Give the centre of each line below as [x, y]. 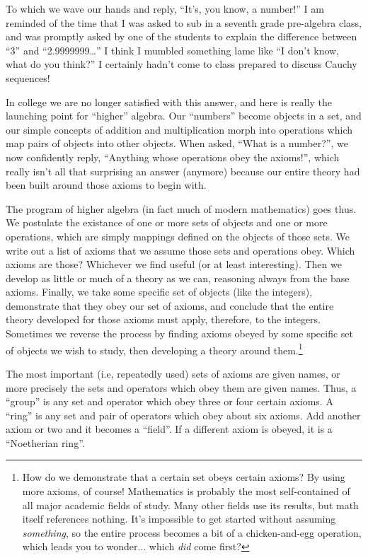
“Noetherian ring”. [45, 442]
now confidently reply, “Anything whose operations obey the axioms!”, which [173, 157]
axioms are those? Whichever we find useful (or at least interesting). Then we [174, 264]
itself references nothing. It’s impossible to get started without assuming [179, 519]
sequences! [28, 77]
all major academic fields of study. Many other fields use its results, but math [190, 505]
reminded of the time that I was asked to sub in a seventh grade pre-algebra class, [184, 22]
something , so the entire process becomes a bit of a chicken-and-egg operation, [192, 532]
